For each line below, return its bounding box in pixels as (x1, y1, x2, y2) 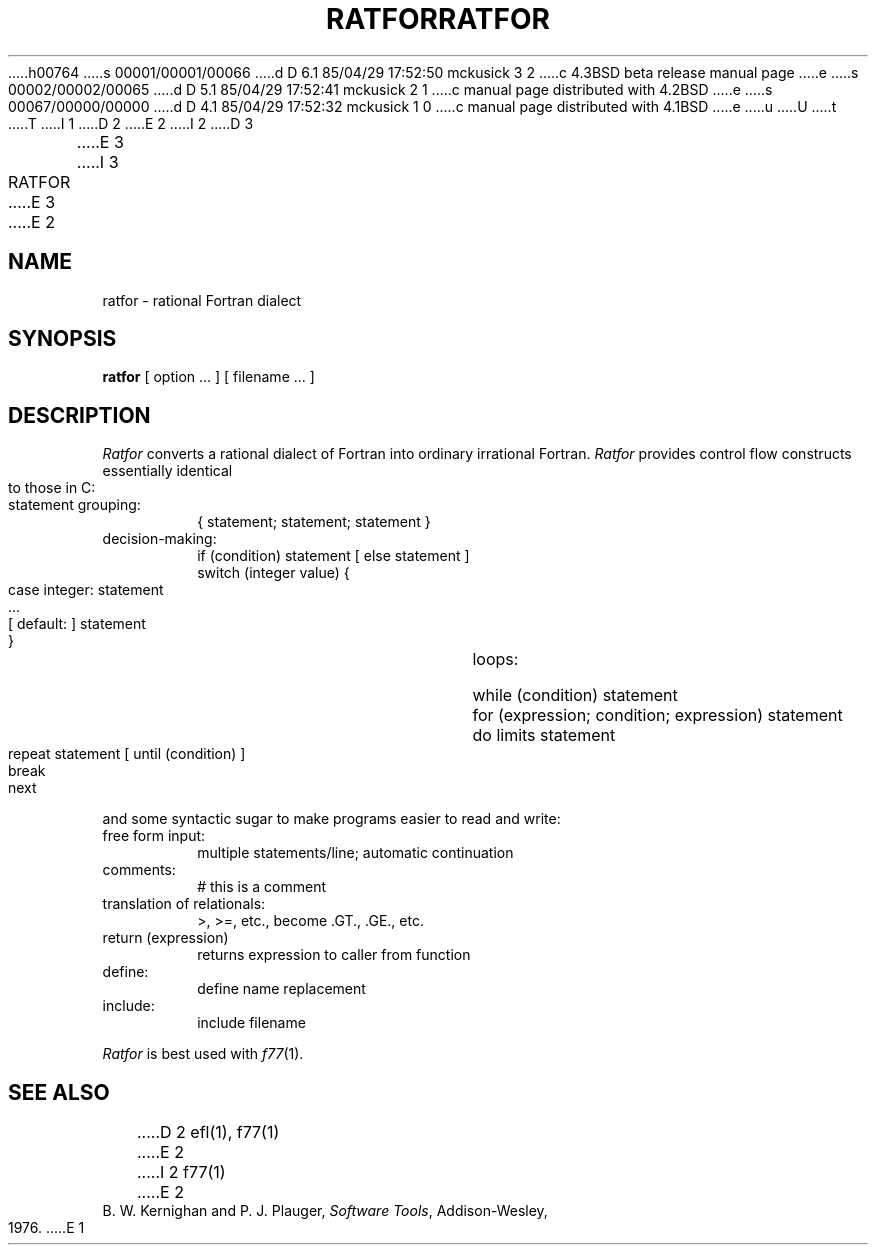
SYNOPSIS (8, 326, 117, 352)
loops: (472, 649, 519, 670)
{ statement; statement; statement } (197, 513, 431, 531)
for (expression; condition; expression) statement (472, 705, 843, 726)
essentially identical (102, 462, 233, 480)
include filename (197, 1014, 306, 1032)
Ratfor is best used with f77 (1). (102, 1045, 304, 1063)
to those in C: (8, 479, 96, 497)
